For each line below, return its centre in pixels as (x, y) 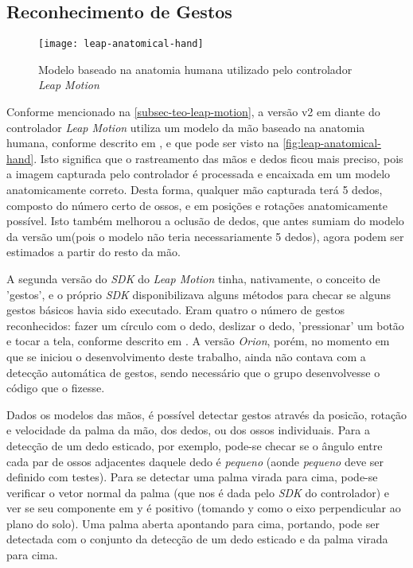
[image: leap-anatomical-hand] (121, 44)
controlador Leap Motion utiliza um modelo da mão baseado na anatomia (186, 127)
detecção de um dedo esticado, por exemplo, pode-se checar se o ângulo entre (195, 445)
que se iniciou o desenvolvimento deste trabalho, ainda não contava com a (186, 356)
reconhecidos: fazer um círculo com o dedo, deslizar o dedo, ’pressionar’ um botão (205, 325)
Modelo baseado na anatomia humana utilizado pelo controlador (195, 69)
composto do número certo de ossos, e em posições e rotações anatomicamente (197, 205)
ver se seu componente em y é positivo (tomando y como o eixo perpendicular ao (204, 508)
